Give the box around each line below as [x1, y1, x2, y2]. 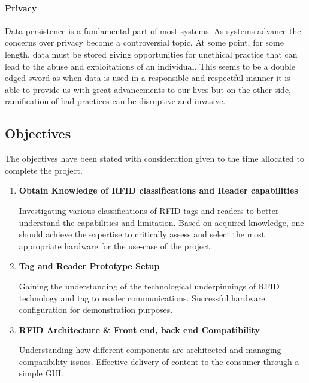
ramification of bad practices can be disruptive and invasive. [5, 95, 226, 107]
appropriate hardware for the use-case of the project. [19, 239, 213, 252]
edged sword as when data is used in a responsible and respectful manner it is [5, 71, 290, 84]
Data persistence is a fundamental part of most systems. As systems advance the [5, 24, 301, 37]
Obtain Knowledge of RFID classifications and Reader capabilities [19, 184, 298, 197]
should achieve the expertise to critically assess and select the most [19, 228, 265, 240]
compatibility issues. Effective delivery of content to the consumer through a [19, 355, 299, 367]
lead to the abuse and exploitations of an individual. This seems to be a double [5, 59, 295, 72]
